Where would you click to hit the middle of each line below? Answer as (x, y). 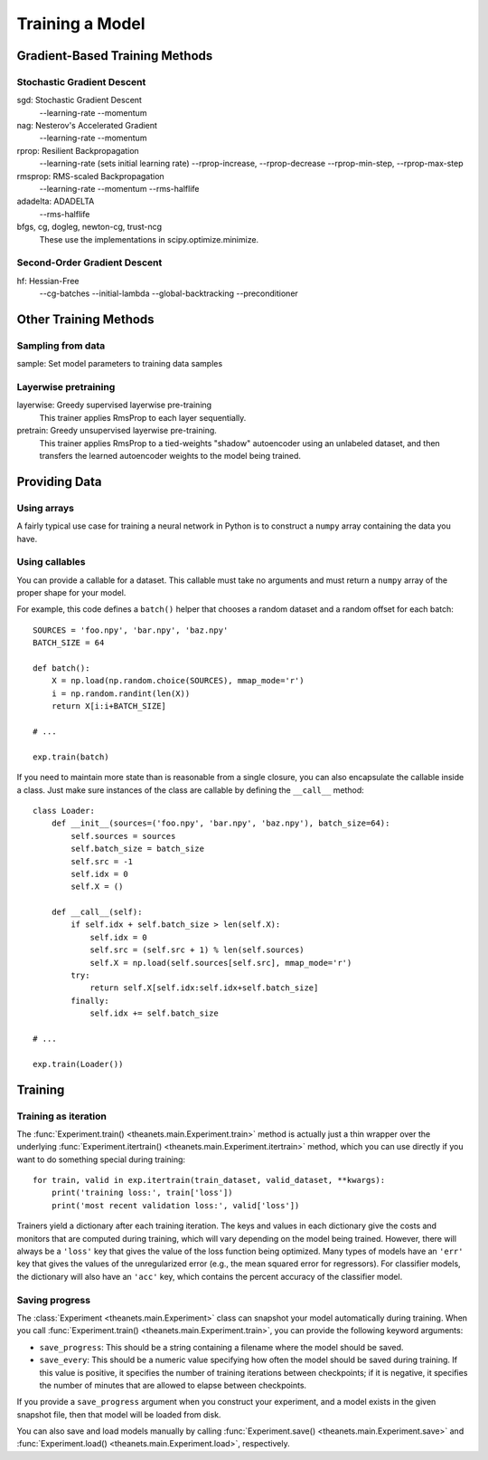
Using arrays (45, 508)
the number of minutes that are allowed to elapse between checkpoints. (173, 1385)
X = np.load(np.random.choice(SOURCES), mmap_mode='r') (178, 681)
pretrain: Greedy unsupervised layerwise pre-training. (117, 431)
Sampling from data (61, 346)
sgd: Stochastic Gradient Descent (79, 100)
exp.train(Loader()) (78, 1064)
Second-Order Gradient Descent (89, 262)
